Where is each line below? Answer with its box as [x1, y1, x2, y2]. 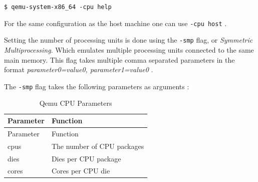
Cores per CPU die [51, 165, 110, 176]
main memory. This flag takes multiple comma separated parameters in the [4, 54, 235, 65]
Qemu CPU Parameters [39, 98, 112, 108]
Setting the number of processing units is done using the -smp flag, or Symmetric [4, 35, 253, 45]
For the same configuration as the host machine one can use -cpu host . [4, 18, 227, 28]
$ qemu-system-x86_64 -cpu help [4, 4, 112, 11]
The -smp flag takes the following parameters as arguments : [4, 81, 189, 91]
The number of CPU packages [51, 140, 144, 151]
